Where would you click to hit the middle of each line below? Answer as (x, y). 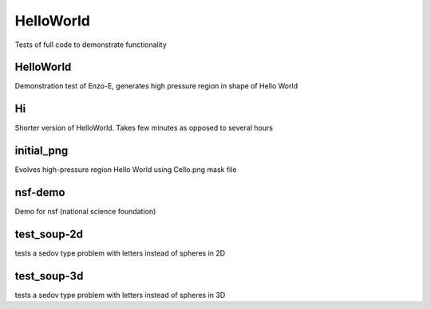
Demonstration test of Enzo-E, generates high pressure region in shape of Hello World (156, 86)
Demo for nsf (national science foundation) (85, 212)
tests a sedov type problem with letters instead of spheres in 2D (120, 253)
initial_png (42, 151)
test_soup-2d (49, 234)
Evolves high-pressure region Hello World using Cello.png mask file (126, 170)
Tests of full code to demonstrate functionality (91, 45)
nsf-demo (40, 192)
